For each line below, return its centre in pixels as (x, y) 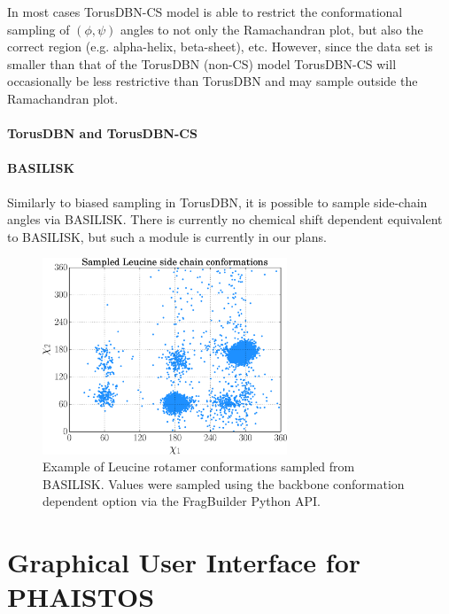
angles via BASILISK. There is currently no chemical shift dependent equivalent (225, 219)
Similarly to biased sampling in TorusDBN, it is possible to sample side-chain (217, 202)
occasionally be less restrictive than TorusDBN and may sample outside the (213, 81)
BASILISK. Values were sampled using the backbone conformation (224, 483)
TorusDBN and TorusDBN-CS (102, 133)
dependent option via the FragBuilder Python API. (182, 501)
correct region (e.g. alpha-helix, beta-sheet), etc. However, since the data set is (220, 47)
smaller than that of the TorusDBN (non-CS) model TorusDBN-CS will (202, 63)
